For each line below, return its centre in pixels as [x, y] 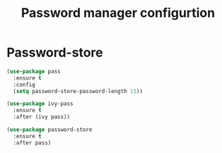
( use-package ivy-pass [40, 104]
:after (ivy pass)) [42, 117]
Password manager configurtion [118, 13]
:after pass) [32, 142]
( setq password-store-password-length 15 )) [78, 91]
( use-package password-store [49, 130]
